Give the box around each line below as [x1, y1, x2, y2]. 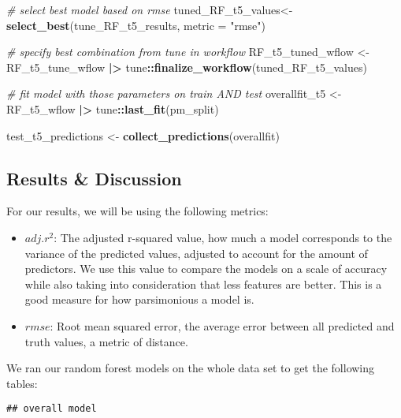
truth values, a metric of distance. [24, 333, 188, 349]
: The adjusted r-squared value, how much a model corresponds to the [54, 229, 392, 245]
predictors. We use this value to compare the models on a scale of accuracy [24, 260, 388, 277]
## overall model [6, 403, 97, 415]
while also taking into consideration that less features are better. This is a [24, 275, 382, 292]
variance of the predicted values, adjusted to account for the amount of [24, 244, 368, 261]
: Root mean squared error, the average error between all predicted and [50, 317, 395, 334]
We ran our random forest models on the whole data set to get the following [6, 360, 375, 376]
